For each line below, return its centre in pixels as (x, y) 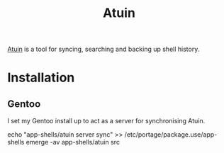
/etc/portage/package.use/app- (171, 135)
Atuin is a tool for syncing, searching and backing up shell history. (103, 49)
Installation (41, 78)
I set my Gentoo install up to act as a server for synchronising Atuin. (106, 121)
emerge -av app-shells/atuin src (73, 142)
